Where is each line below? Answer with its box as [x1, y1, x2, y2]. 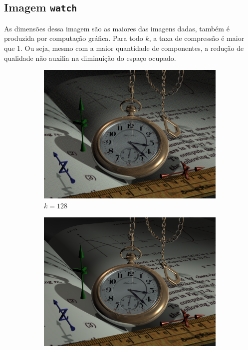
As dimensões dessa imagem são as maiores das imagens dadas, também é [4, 23, 230, 33]
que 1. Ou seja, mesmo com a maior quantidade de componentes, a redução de [4, 42, 244, 53]
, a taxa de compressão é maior [149, 33, 245, 43]
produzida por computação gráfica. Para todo [4, 33, 143, 43]
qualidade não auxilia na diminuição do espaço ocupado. [4, 52, 176, 63]
